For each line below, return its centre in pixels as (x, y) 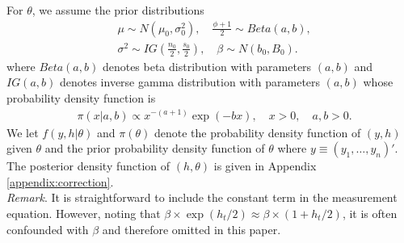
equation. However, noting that (84, 213)
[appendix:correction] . (60, 181)
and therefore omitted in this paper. (191, 229)
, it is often (370, 213)
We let (23, 132)
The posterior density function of (88, 166)
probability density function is (81, 97)
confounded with (48, 229)
